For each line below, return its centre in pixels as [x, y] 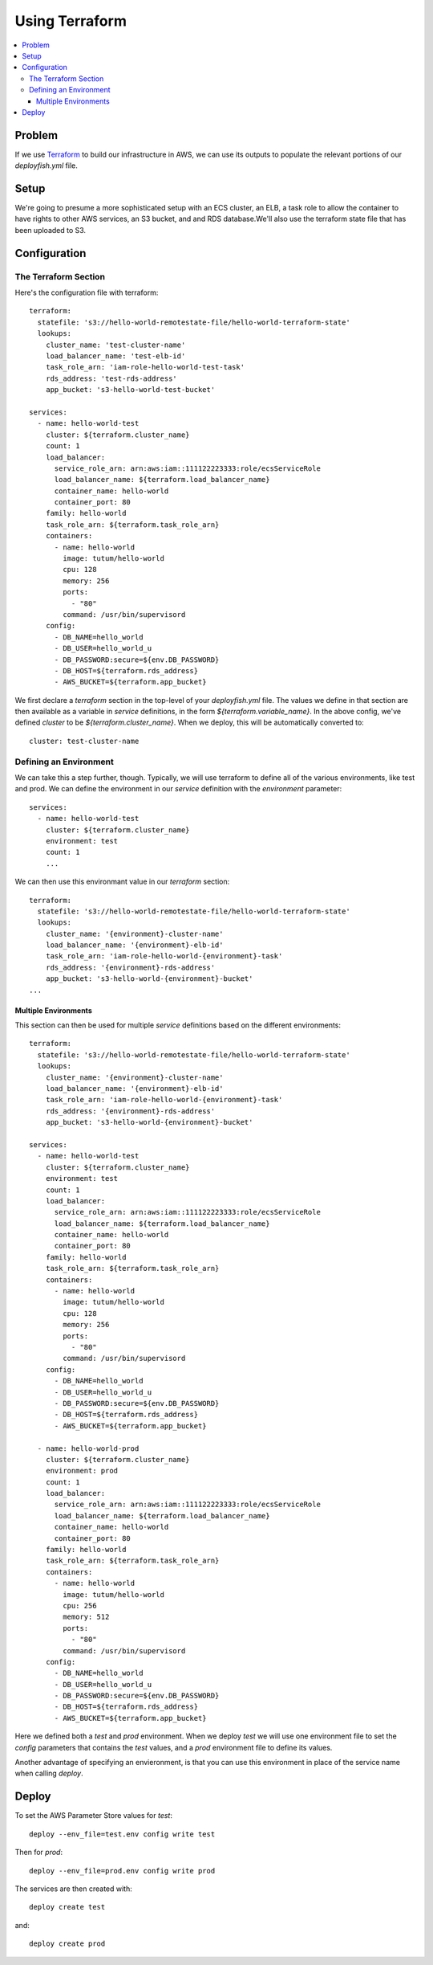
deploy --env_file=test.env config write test [122, 1834]
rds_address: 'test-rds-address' [111, 378]
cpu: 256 [80, 1605]
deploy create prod [67, 1944]
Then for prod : [39, 1853]
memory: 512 [86, 1617]
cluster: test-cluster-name [84, 741]
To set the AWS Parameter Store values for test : [93, 1816]
